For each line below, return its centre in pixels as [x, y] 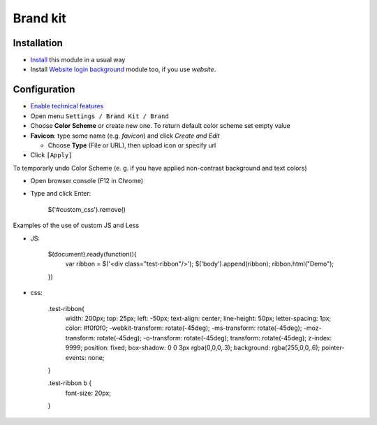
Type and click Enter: [61, 194]
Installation [38, 43]
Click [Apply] [51, 155]
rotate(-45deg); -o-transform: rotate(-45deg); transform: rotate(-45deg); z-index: [214, 338]
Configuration [44, 90]
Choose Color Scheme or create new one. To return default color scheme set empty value [161, 126]
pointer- [333, 348]
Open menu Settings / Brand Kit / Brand [99, 116]
